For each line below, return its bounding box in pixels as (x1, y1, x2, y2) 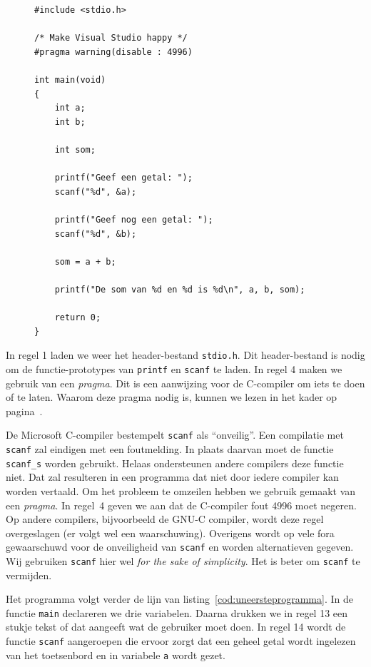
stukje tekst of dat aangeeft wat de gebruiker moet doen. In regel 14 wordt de (6, 619, 346, 634)
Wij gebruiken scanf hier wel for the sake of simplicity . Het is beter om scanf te (6, 553, 360, 568)
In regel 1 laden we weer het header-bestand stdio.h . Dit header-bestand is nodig (6, 347, 365, 362)
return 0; (54, 312, 101, 323)
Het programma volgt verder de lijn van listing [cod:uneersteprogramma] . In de (6, 591, 353, 606)
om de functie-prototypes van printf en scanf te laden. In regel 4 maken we (6, 361, 342, 376)
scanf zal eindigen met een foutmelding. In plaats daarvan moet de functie (6, 442, 334, 456)
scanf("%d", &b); (54, 228, 137, 239)
